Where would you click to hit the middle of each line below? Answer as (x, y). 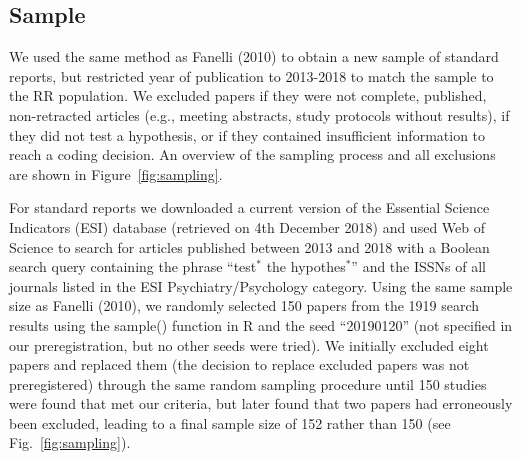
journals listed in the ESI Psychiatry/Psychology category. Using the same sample (261, 285)
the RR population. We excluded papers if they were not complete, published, (248, 95)
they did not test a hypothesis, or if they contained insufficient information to (247, 134)
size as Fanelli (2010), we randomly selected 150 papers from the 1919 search (244, 305)
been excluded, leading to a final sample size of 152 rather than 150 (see (230, 422)
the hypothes (306, 266)
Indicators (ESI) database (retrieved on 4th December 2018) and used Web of (247, 226)
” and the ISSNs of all (418, 266)
